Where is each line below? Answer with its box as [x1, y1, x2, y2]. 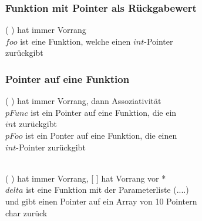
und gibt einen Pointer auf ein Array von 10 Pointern [5, 195, 197, 207]
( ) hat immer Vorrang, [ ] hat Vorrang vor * [5, 172, 166, 184]
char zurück [5, 206, 48, 219]
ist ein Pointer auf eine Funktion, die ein [31, 106, 177, 118]
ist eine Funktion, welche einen [20, 35, 131, 47]
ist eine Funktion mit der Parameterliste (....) [26, 183, 189, 196]
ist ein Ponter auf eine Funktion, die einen [25, 129, 177, 141]
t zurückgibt [13, 118, 57, 130]
